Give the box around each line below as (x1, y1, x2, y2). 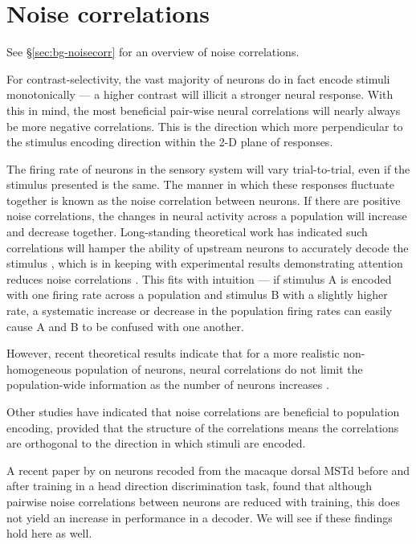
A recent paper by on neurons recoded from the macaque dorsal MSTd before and (6, 461, 410, 478)
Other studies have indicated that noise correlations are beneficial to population (6, 403, 400, 419)
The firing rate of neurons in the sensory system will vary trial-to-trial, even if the (6, 160, 410, 177)
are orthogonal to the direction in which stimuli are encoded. (6, 435, 306, 452)
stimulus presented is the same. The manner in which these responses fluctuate (6, 176, 394, 193)
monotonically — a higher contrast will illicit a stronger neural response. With (6, 86, 394, 103)
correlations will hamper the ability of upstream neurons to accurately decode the (6, 239, 409, 256)
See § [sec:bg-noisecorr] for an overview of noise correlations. (6, 43, 300, 60)
